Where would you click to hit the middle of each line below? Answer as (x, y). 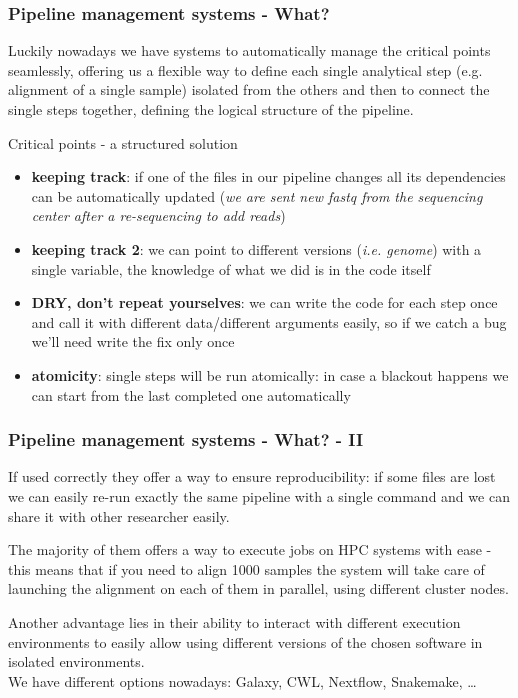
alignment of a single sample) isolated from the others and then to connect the (249, 89)
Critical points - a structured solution (123, 142)
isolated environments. (76, 661)
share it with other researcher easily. (119, 515)
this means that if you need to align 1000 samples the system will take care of (246, 568)
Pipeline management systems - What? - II (186, 439)
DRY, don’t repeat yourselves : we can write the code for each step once (264, 302)
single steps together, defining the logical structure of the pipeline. (211, 109)
